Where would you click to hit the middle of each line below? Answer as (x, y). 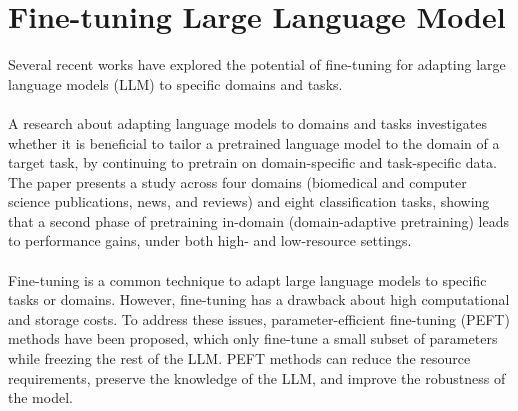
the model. (40, 397)
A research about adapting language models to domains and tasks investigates (247, 122)
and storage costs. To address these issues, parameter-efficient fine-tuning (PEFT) (259, 318)
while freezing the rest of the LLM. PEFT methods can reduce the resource (239, 358)
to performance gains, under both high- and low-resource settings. (210, 240)
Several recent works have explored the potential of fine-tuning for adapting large (257, 64)
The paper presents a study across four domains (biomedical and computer (237, 181)
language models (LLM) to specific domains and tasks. (175, 83)
